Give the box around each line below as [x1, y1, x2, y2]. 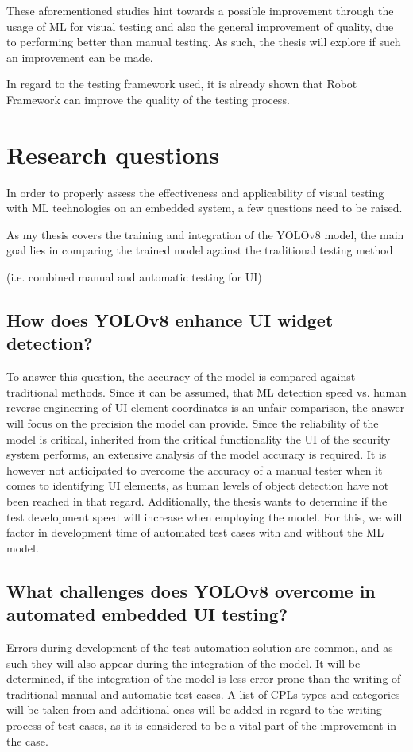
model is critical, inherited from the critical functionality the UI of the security [6, 430, 391, 447]
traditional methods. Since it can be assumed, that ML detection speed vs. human [6, 383, 407, 400]
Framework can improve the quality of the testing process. [6, 91, 290, 107]
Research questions [6, 138, 219, 170]
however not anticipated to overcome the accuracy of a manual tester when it [6, 461, 383, 478]
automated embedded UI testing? [6, 602, 288, 626]
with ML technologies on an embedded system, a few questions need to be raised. [6, 200, 403, 216]
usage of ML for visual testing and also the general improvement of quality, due [6, 17, 394, 34]
